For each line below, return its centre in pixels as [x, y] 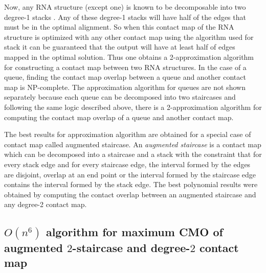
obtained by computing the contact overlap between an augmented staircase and [130, 194]
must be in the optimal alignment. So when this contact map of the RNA [119, 27]
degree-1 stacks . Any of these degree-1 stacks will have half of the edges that [125, 17]
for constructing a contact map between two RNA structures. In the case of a [125, 67]
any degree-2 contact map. [46, 204]
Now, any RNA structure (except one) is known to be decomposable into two [125, 7]
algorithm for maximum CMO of [134, 232]
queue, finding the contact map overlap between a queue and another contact [125, 77]
